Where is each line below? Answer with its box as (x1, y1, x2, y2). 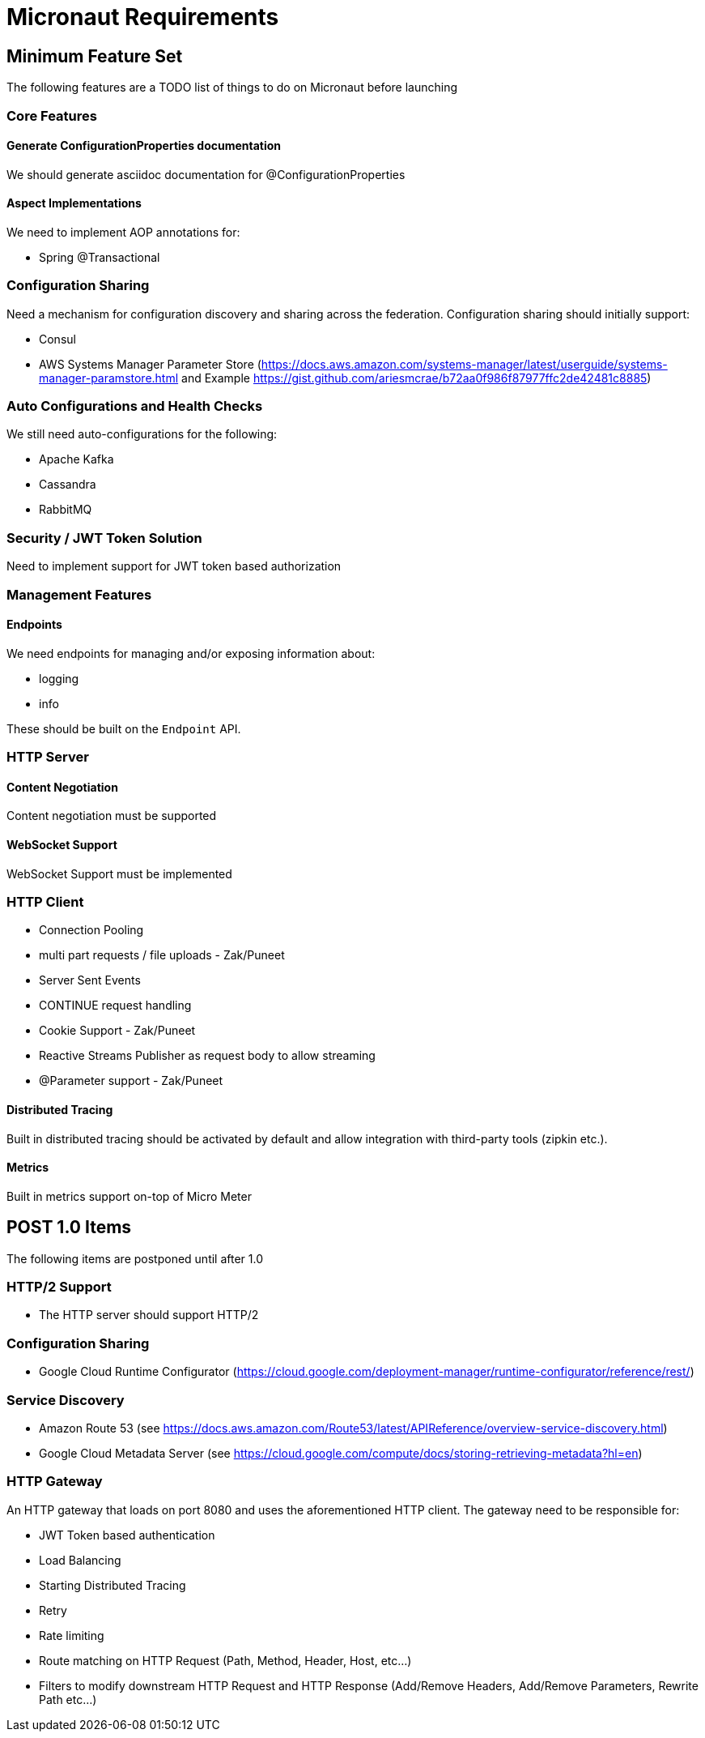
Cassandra (39, 477, 96, 492)
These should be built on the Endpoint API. (6, 721, 241, 736)
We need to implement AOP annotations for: (6, 224, 240, 239)
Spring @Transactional (39, 250, 160, 264)
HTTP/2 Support (6, 1279, 112, 1296)
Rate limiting (39, 1628, 104, 1642)
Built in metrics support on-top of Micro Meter (6, 1189, 252, 1203)
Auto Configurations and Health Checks (6, 398, 263, 415)
